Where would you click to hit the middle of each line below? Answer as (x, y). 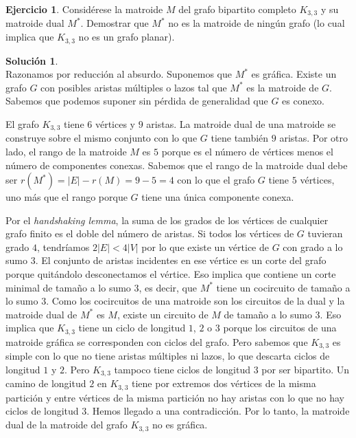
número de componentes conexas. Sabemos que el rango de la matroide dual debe (177, 165)
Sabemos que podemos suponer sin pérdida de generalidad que (137, 101)
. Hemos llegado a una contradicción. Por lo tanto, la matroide (218, 411)
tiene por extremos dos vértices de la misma (224, 383)
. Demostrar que (115, 23)
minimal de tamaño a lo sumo (68, 287)
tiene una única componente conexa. (218, 197)
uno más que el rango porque (67, 197)
